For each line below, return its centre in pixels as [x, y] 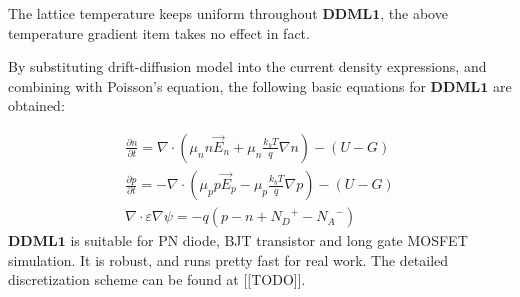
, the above [414, 13]
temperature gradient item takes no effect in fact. [159, 32]
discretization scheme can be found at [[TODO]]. [157, 279]
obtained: [36, 105]
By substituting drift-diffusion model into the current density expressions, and [247, 66]
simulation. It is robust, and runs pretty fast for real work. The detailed [228, 259]
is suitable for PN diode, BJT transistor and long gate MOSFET [269, 240]
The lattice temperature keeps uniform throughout [163, 13]
